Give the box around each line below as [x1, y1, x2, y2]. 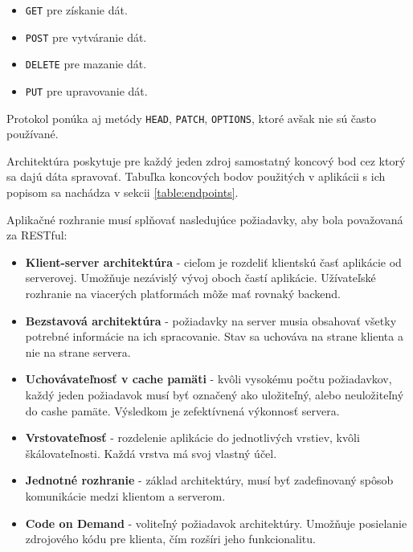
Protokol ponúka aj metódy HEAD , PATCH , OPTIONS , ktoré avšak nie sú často [6, 109, 377, 126]
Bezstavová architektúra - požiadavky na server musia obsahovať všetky [25, 312, 397, 329]
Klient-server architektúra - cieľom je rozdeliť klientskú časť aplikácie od [25, 253, 402, 270]
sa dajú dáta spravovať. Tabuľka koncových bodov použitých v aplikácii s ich [6, 168, 386, 185]
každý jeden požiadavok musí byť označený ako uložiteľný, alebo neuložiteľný [25, 386, 404, 403]
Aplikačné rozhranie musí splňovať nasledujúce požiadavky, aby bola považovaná [6, 211, 403, 227]
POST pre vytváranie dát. [25, 28, 147, 45]
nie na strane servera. [25, 343, 131, 360]
